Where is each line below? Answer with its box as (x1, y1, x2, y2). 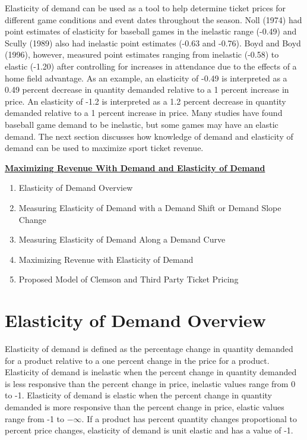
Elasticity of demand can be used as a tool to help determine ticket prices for (5, 2, 286, 14)
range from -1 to (5, 412, 65, 425)
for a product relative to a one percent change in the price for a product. (5, 354, 270, 366)
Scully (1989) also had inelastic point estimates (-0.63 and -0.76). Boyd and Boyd (5, 36, 301, 49)
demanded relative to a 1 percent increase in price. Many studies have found (5, 106, 283, 119)
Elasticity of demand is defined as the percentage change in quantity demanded (5, 342, 293, 354)
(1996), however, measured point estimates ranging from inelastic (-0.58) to (5, 48, 279, 61)
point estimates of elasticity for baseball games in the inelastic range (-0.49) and (5, 25, 297, 37)
